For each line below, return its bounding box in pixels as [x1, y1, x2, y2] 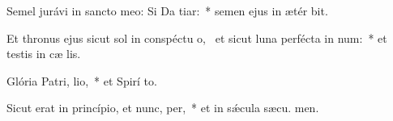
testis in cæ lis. [6, 45, 81, 62]
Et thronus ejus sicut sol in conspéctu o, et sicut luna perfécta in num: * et [6, 29, 387, 46]
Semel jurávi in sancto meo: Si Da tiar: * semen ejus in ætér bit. [6, 2, 328, 19]
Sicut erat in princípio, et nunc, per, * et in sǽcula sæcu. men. [6, 99, 319, 116]
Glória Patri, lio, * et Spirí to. [6, 72, 157, 89]
